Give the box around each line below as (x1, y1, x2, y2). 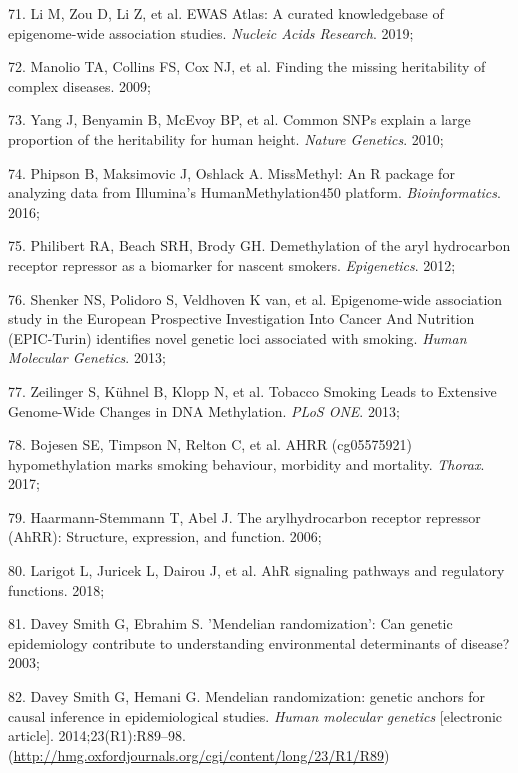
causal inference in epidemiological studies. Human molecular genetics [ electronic (8, 705, 503, 726)
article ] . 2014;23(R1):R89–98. (8, 725, 186, 746)
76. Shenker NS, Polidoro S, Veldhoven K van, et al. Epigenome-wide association (8, 288, 503, 309)
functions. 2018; (8, 579, 105, 600)
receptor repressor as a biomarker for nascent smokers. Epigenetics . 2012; (8, 254, 456, 275)
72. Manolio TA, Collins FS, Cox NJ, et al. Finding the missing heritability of (8, 56, 486, 77)
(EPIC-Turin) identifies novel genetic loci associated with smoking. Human (8, 327, 467, 348)
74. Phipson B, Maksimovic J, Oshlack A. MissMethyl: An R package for (8, 162, 455, 183)
